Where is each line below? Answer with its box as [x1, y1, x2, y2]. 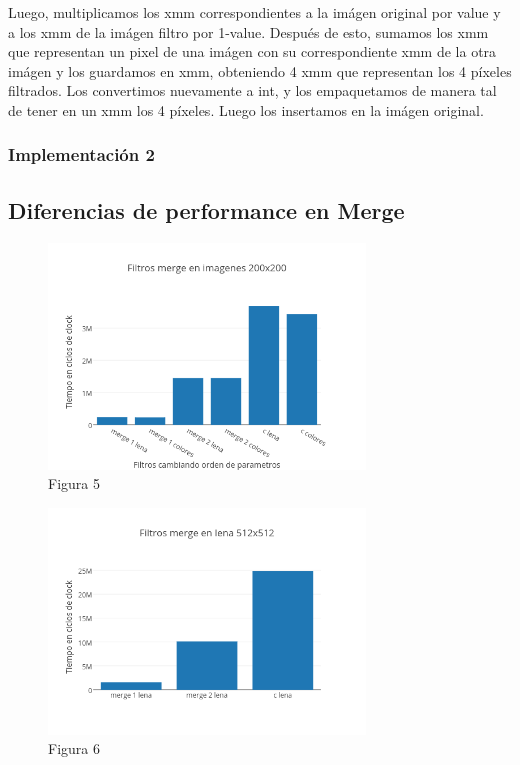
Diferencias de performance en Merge [8, 194, 405, 225]
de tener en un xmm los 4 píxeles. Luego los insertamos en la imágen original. [8, 99, 484, 120]
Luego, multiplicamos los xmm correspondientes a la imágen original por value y [8, 2, 501, 22]
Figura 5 [48, 473, 100, 494]
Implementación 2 [8, 142, 155, 167]
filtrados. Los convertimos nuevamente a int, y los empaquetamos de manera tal [8, 80, 497, 101]
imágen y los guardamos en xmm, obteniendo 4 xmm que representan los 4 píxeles [8, 60, 512, 81]
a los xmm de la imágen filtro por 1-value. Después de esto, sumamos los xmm [8, 21, 489, 42]
